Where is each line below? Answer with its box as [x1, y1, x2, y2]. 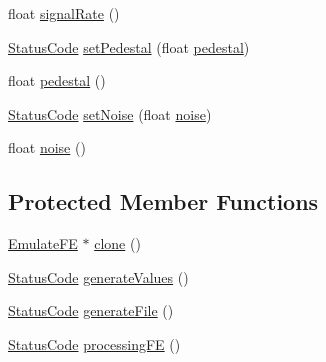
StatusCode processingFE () [8, 333, 181, 354]
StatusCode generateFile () [8, 300, 174, 321]
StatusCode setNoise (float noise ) [8, 103, 212, 124]
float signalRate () [8, 3, 120, 23]
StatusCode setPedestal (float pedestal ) [8, 36, 250, 57]
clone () [94, 233, 141, 254]
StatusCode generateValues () [8, 266, 189, 287]
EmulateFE [8, 233, 78, 254]
